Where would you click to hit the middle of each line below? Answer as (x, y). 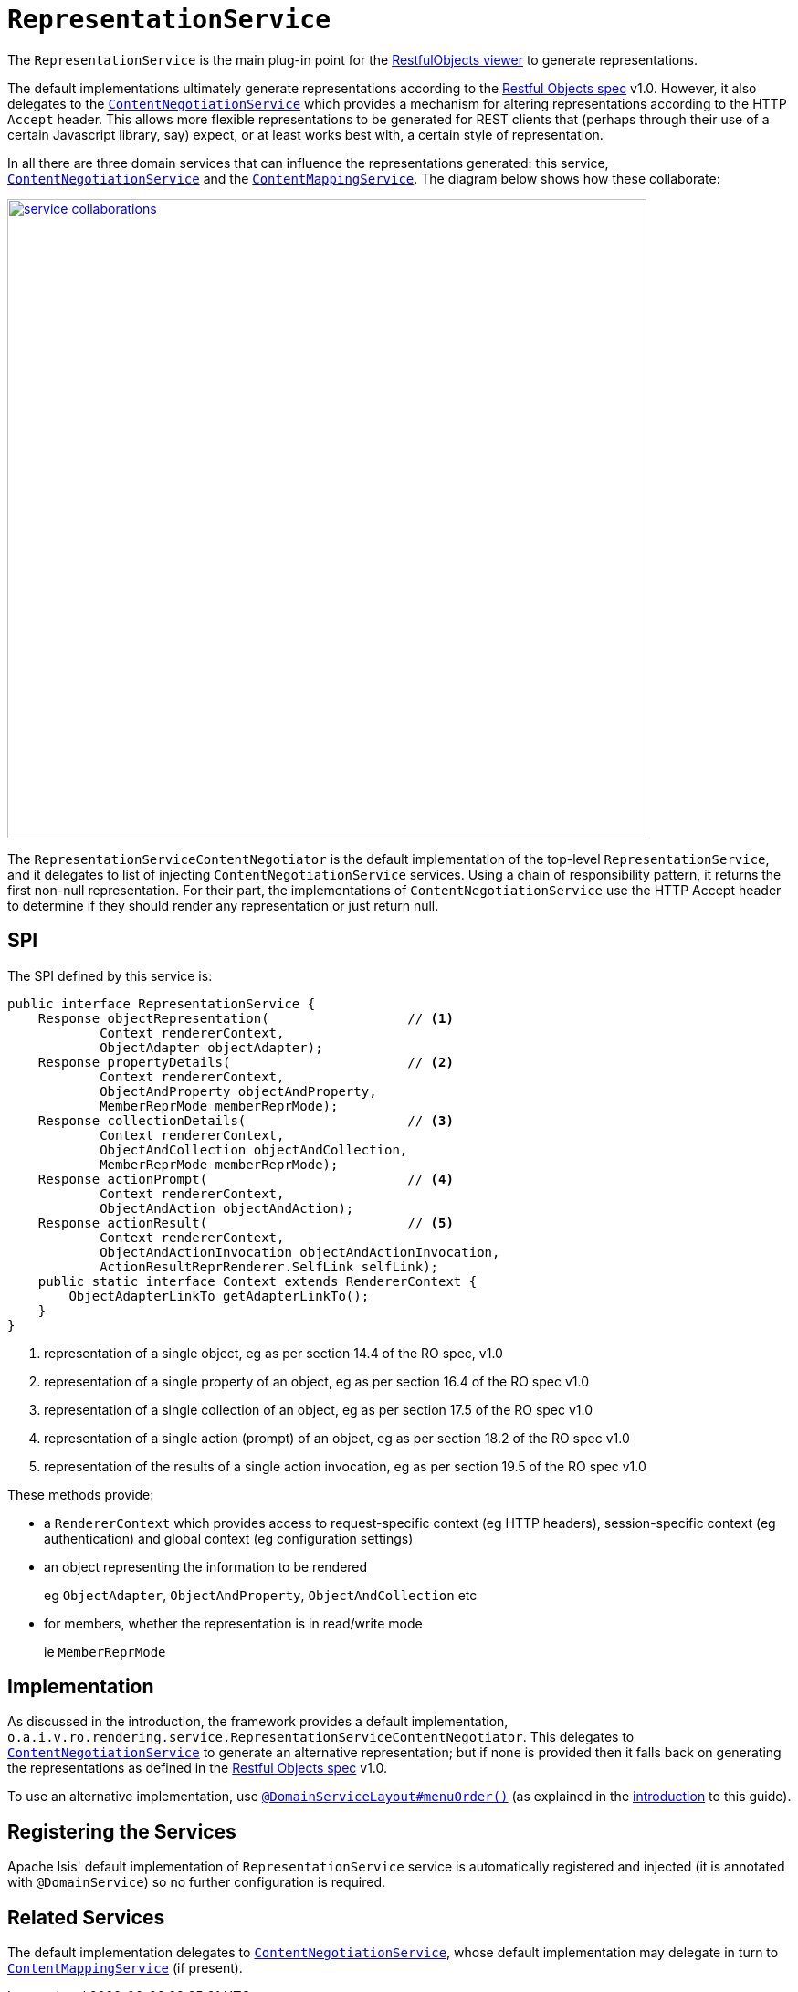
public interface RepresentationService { (162, 1003)
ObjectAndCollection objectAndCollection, (254, 1149)
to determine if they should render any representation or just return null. (223, 905)
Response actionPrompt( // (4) (246, 1179)
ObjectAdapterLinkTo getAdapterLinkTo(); (219, 1296)
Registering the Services (122, 1831)
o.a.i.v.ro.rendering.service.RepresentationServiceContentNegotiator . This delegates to (321, 1737)
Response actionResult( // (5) (246, 1223)
